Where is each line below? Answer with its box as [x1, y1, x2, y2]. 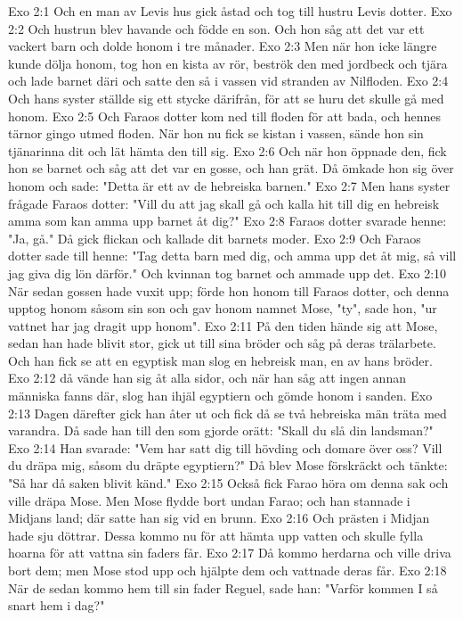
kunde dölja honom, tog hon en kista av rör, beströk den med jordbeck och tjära [8, 54, 448, 72]
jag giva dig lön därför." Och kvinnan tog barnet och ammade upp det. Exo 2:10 [8, 263, 447, 282]
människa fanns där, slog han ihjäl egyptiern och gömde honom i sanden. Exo [8, 386, 433, 405]
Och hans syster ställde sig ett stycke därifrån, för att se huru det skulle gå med [8, 88, 444, 107]
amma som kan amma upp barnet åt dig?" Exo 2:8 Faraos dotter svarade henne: [8, 211, 447, 230]
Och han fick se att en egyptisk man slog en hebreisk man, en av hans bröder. [8, 351, 433, 369]
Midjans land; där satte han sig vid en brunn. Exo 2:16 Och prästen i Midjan [8, 508, 430, 527]
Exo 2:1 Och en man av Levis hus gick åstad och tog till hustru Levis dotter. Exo [8, 2, 452, 20]
